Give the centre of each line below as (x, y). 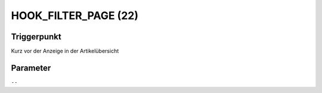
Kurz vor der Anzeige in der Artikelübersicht (65, 51)
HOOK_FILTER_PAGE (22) (75, 15)
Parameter (31, 68)
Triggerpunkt (36, 37)
